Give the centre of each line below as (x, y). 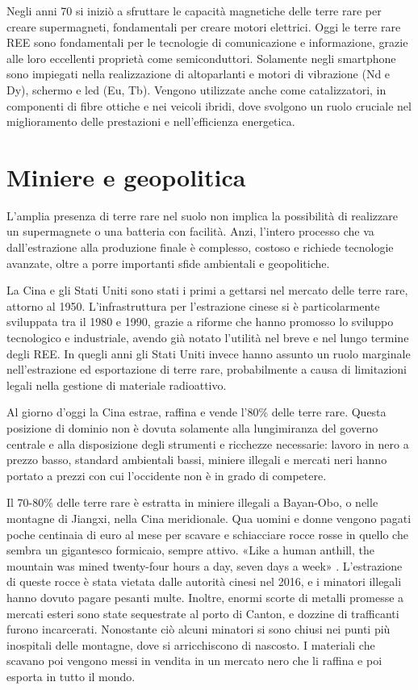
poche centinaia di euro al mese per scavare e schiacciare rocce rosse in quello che (207, 534)
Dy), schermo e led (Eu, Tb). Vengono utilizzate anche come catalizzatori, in (196, 89)
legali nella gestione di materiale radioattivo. (117, 385)
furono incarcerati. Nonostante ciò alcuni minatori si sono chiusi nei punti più (199, 629)
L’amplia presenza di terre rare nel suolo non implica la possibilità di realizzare (202, 215)
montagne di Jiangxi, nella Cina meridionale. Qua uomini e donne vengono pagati (209, 518)
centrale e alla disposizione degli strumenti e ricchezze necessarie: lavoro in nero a (208, 443)
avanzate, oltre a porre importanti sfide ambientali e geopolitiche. (168, 263)
